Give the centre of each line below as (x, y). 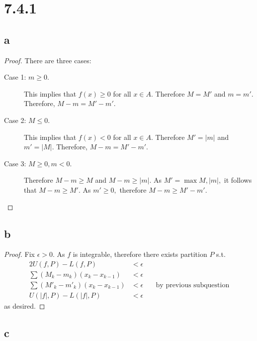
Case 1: (15, 77)
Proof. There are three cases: (48, 60)
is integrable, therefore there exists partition (140, 254)
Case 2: (15, 120)
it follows (238, 180)
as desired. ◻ (25, 306)
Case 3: (15, 163)
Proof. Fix (19, 254)
